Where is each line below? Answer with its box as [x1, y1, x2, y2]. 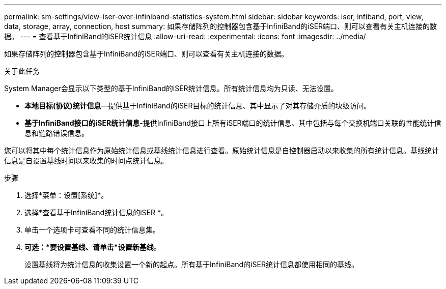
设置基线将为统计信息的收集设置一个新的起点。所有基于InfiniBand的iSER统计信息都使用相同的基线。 [24, 260, 358, 269]
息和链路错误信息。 [24, 129, 89, 137]
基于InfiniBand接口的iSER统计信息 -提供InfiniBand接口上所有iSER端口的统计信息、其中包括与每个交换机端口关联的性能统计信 [24, 119, 441, 127]
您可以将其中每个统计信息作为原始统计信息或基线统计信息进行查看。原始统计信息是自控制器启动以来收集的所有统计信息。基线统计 [4, 146, 439, 155]
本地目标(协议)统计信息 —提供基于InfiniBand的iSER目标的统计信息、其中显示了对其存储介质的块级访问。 [24, 101, 371, 110]
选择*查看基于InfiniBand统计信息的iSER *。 [24, 208, 168, 217]
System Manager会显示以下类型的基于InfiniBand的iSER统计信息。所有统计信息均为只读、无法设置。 [4, 84, 338, 93]
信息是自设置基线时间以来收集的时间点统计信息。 [4, 156, 168, 165]
